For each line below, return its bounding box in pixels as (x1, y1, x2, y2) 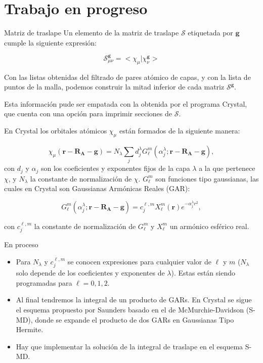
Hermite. (16, 324, 43, 335)
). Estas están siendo (171, 267, 236, 278)
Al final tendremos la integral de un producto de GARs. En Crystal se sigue (16, 294, 252, 305)
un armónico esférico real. (169, 220, 249, 231)
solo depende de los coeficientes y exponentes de (16, 267, 165, 278)
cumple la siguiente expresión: (4, 37, 97, 48)
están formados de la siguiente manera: (119, 125, 240, 135)
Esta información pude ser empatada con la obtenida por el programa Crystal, (4, 98, 247, 109)
